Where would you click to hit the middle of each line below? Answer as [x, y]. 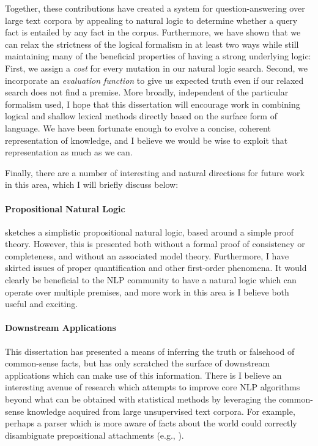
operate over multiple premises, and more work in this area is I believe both [147, 292]
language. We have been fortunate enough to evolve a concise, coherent [138, 128]
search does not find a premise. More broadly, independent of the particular [147, 92]
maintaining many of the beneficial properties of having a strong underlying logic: [158, 56]
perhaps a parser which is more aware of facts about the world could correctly [151, 423]
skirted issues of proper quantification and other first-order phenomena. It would [156, 268]
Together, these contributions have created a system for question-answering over [155, 8]
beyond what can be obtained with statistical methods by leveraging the [141, 399]
